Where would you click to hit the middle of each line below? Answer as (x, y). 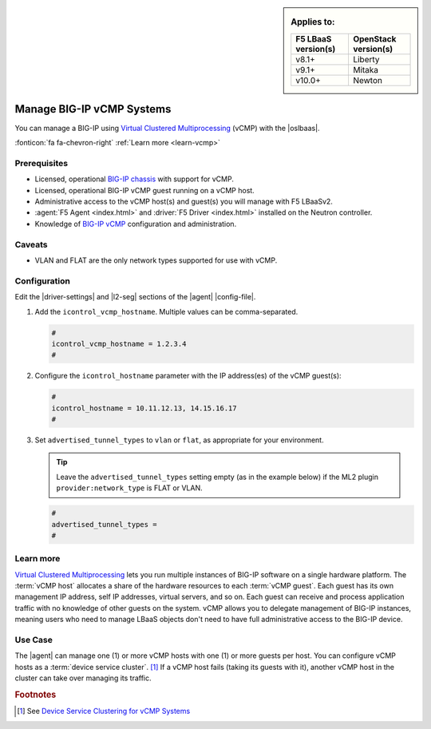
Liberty (366, 59)
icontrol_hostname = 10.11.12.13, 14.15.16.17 (144, 408)
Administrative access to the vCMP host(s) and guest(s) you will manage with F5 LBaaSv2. (184, 202)
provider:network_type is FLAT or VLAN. (129, 488)
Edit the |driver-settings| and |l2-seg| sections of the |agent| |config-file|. (135, 297)
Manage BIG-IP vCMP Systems (93, 109)
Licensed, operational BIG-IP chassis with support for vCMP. (134, 179)
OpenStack (374, 38)
